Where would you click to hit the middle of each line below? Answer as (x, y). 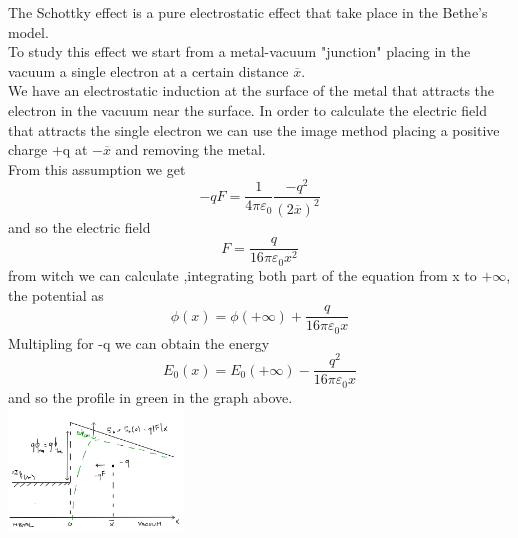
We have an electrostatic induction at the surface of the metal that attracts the (251, 90)
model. (28, 31)
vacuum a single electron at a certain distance (148, 70)
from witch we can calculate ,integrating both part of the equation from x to (242, 274)
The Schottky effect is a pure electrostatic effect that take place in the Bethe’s (248, 12)
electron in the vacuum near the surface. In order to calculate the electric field (247, 109)
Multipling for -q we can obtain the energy (139, 342)
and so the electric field (79, 226)
